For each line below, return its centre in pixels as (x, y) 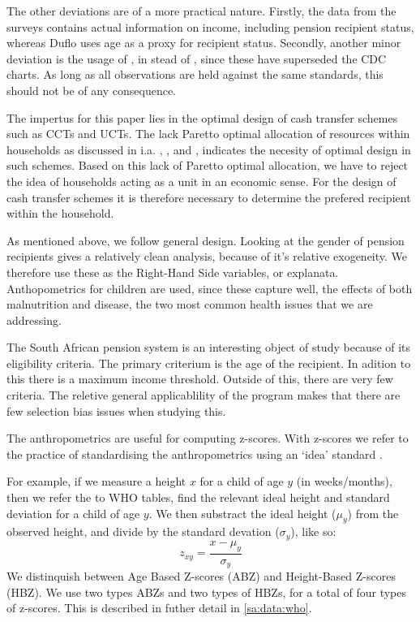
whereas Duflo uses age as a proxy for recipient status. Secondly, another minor (204, 43)
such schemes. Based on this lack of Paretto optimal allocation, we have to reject (208, 165)
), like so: (313, 531)
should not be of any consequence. (91, 90)
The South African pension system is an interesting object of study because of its (209, 347)
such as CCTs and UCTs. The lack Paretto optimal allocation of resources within (208, 134)
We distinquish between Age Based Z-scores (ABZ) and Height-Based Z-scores (201, 576)
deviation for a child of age (73, 513)
